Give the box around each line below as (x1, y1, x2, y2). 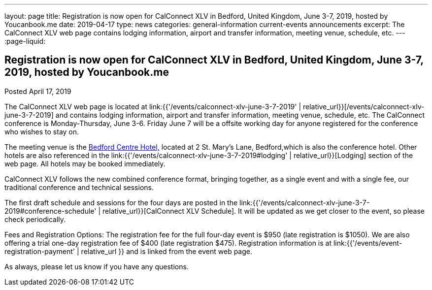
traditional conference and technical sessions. (4, 183, 154, 192)
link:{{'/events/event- (333, 238, 402, 247)
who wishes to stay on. (4, 127, 79, 136)
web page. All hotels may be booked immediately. (4, 159, 166, 168)
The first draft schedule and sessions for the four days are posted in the (4, 198, 238, 207)
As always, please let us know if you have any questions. (4, 262, 189, 271)
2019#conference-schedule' (4, 206, 97, 215)
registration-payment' (4, 247, 75, 256)
